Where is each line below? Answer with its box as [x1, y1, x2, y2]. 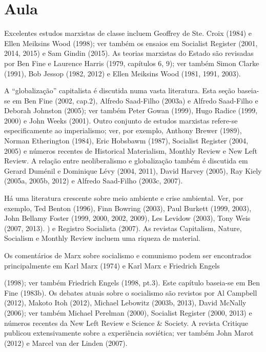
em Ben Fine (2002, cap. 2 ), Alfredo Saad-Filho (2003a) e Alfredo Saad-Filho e [12, 95, 258, 106]
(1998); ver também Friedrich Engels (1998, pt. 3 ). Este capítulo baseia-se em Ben [4, 277, 260, 288]
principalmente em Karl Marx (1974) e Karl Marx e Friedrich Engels [4, 260, 220, 271]
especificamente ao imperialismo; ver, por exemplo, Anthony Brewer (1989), [4, 125, 242, 136]
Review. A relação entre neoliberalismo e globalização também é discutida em [4, 155, 248, 166]
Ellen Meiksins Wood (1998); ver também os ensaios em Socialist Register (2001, [4, 37, 258, 48]
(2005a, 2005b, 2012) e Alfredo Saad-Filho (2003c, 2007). [4, 175, 183, 186]
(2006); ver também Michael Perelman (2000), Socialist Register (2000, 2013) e [4, 307, 252, 318]
